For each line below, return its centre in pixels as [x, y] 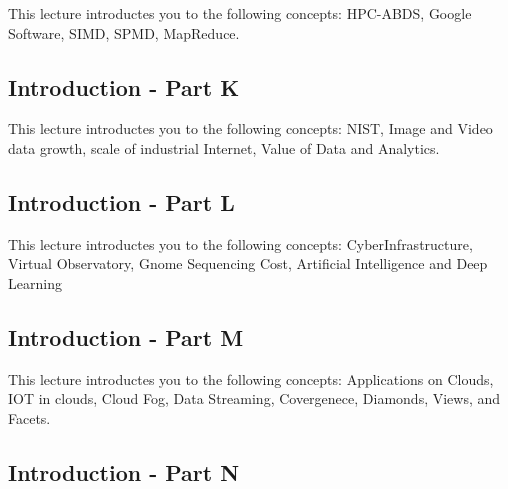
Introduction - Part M [126, 336]
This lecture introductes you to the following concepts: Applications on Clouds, [251, 378]
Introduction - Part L [121, 201]
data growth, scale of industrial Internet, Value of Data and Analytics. [224, 147]
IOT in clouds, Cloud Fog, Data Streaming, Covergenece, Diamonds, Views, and [254, 398]
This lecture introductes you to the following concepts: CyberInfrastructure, [240, 243]
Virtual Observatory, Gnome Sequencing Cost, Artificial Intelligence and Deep [248, 263]
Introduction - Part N [124, 471]
